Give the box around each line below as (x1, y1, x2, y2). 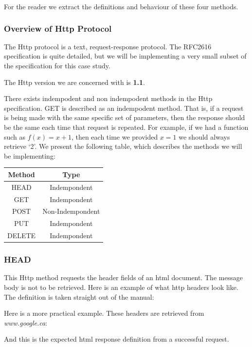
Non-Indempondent (42, 206, 100, 216)
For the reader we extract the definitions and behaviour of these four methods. (4, 1, 238, 11)
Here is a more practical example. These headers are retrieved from (4, 308, 204, 318)
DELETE (7, 230, 36, 241)
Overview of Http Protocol (4, 22, 112, 34)
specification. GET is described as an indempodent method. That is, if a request (4, 102, 244, 113)
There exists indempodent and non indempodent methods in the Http (4, 93, 213, 103)
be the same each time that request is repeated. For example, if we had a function (4, 122, 249, 132)
